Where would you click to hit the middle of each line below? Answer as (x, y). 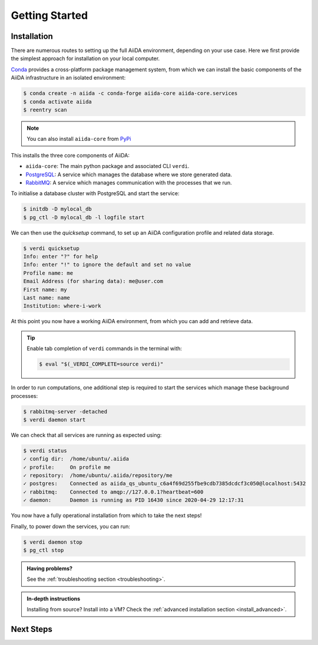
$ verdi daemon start (54, 419)
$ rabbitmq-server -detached (65, 412)
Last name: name (47, 298)
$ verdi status (45, 450)
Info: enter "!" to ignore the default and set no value (107, 265)
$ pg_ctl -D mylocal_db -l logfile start (84, 217)
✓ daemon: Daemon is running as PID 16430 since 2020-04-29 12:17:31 (134, 500)
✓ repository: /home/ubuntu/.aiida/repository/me (98, 475)
